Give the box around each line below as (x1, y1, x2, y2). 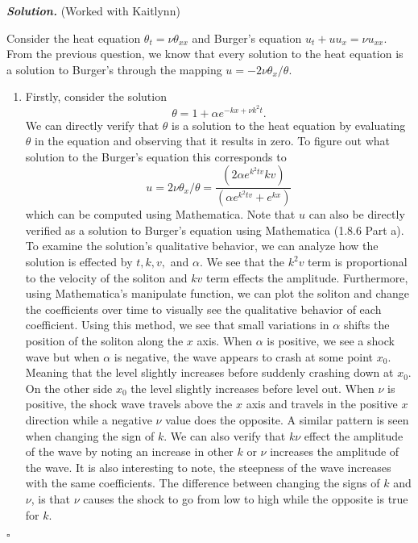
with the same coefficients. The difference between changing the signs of (25, 474, 380, 491)
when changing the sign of (25, 427, 155, 444)
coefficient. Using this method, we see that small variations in (25, 316, 329, 333)
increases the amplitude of (270, 443, 399, 460)
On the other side (25, 379, 113, 396)
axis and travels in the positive (246, 395, 398, 412)
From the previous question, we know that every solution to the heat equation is (6, 45, 404, 62)
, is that (31, 490, 71, 507)
